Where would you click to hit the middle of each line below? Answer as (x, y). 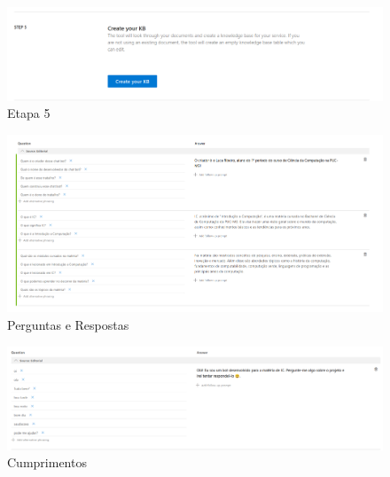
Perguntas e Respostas (68, 324)
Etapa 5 (29, 113)
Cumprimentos (47, 462)
